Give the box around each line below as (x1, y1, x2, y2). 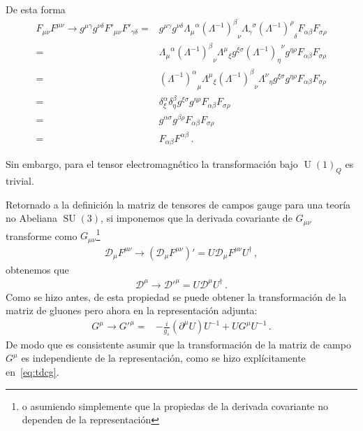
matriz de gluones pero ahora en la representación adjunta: (6, 303, 258, 318)
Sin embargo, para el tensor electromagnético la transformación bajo (6, 157, 298, 171)
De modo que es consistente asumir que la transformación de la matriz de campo (6, 337, 351, 351)
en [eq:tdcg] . (6, 365, 59, 379)
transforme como (6, 228, 77, 243)
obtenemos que (6, 262, 69, 276)
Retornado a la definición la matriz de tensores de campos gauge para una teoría (6, 197, 351, 211)
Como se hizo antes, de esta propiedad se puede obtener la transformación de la (6, 289, 347, 304)
